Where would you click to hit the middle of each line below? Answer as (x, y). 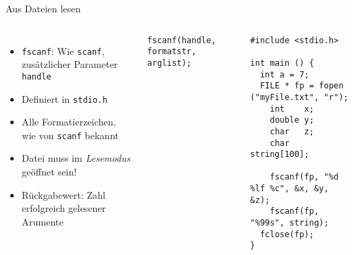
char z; (292, 131)
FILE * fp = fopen (302, 86)
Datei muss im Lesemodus (76, 158)
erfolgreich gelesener (64, 208)
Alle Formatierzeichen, (69, 122)
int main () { (282, 63)
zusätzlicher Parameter (70, 64)
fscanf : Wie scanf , (63, 50)
